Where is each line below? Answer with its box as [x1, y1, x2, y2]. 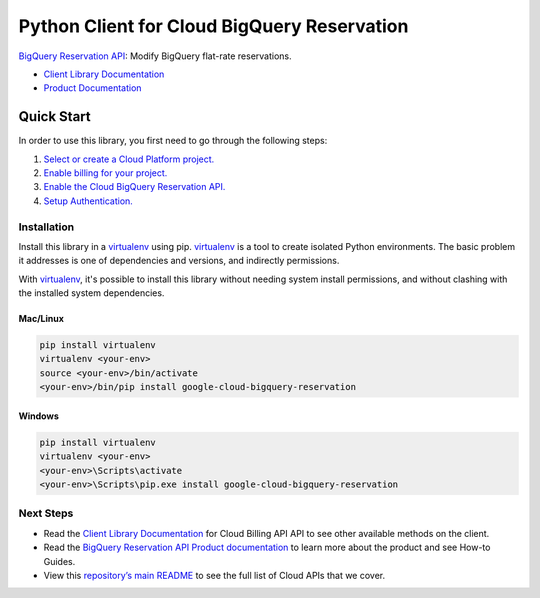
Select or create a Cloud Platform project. [43, 153, 215, 165]
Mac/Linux [18, 313, 65, 325]
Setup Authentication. [43, 195, 134, 207]
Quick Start [18, 108, 91, 125]
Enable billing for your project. [43, 167, 168, 179]
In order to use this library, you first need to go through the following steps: [18, 135, 328, 147]
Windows [18, 410, 59, 422]
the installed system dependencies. [18, 287, 165, 299]
